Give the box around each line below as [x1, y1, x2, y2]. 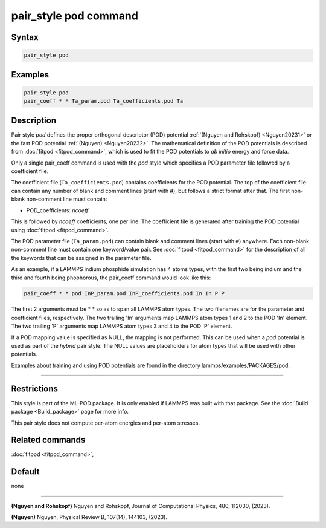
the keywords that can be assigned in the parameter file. [11, 254, 152, 261]
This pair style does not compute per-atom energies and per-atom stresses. [11, 419, 200, 426]
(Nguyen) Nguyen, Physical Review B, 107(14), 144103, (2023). [11, 513, 167, 521]
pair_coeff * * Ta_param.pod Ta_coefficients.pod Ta [24, 97, 184, 105]
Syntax [11, 32, 39, 42]
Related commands [11, 435, 86, 445]
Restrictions [11, 383, 59, 394]
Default [11, 466, 40, 477]
